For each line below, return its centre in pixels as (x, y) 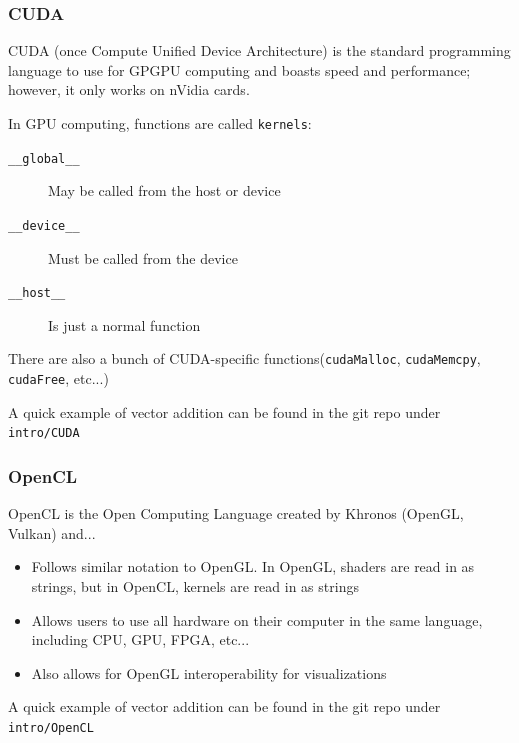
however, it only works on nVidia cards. (129, 89)
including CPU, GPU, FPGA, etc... (140, 639)
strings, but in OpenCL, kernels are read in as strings (195, 585)
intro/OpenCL (51, 727)
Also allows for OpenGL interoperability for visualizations (209, 672)
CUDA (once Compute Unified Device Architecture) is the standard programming (259, 50)
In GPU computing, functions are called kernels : (160, 123)
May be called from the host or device (164, 190)
